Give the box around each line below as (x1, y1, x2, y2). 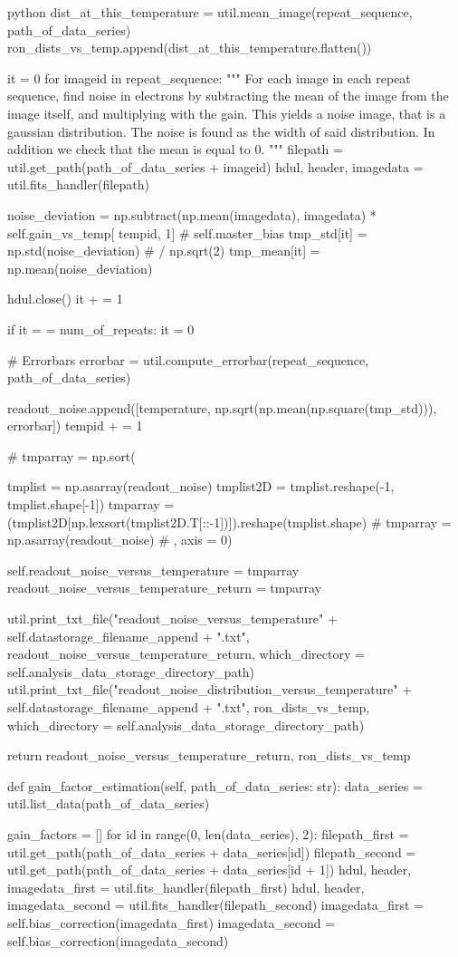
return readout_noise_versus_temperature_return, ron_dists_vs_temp (7, 746, 411, 765)
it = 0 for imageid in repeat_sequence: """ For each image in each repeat (7, 68, 411, 87)
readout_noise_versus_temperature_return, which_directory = (7, 644, 365, 663)
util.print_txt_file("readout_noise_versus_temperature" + (7, 609, 338, 628)
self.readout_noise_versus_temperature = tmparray (7, 560, 300, 579)
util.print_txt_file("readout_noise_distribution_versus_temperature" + (7, 680, 413, 699)
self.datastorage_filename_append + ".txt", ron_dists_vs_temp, (7, 698, 370, 716)
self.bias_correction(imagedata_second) (7, 931, 229, 950)
